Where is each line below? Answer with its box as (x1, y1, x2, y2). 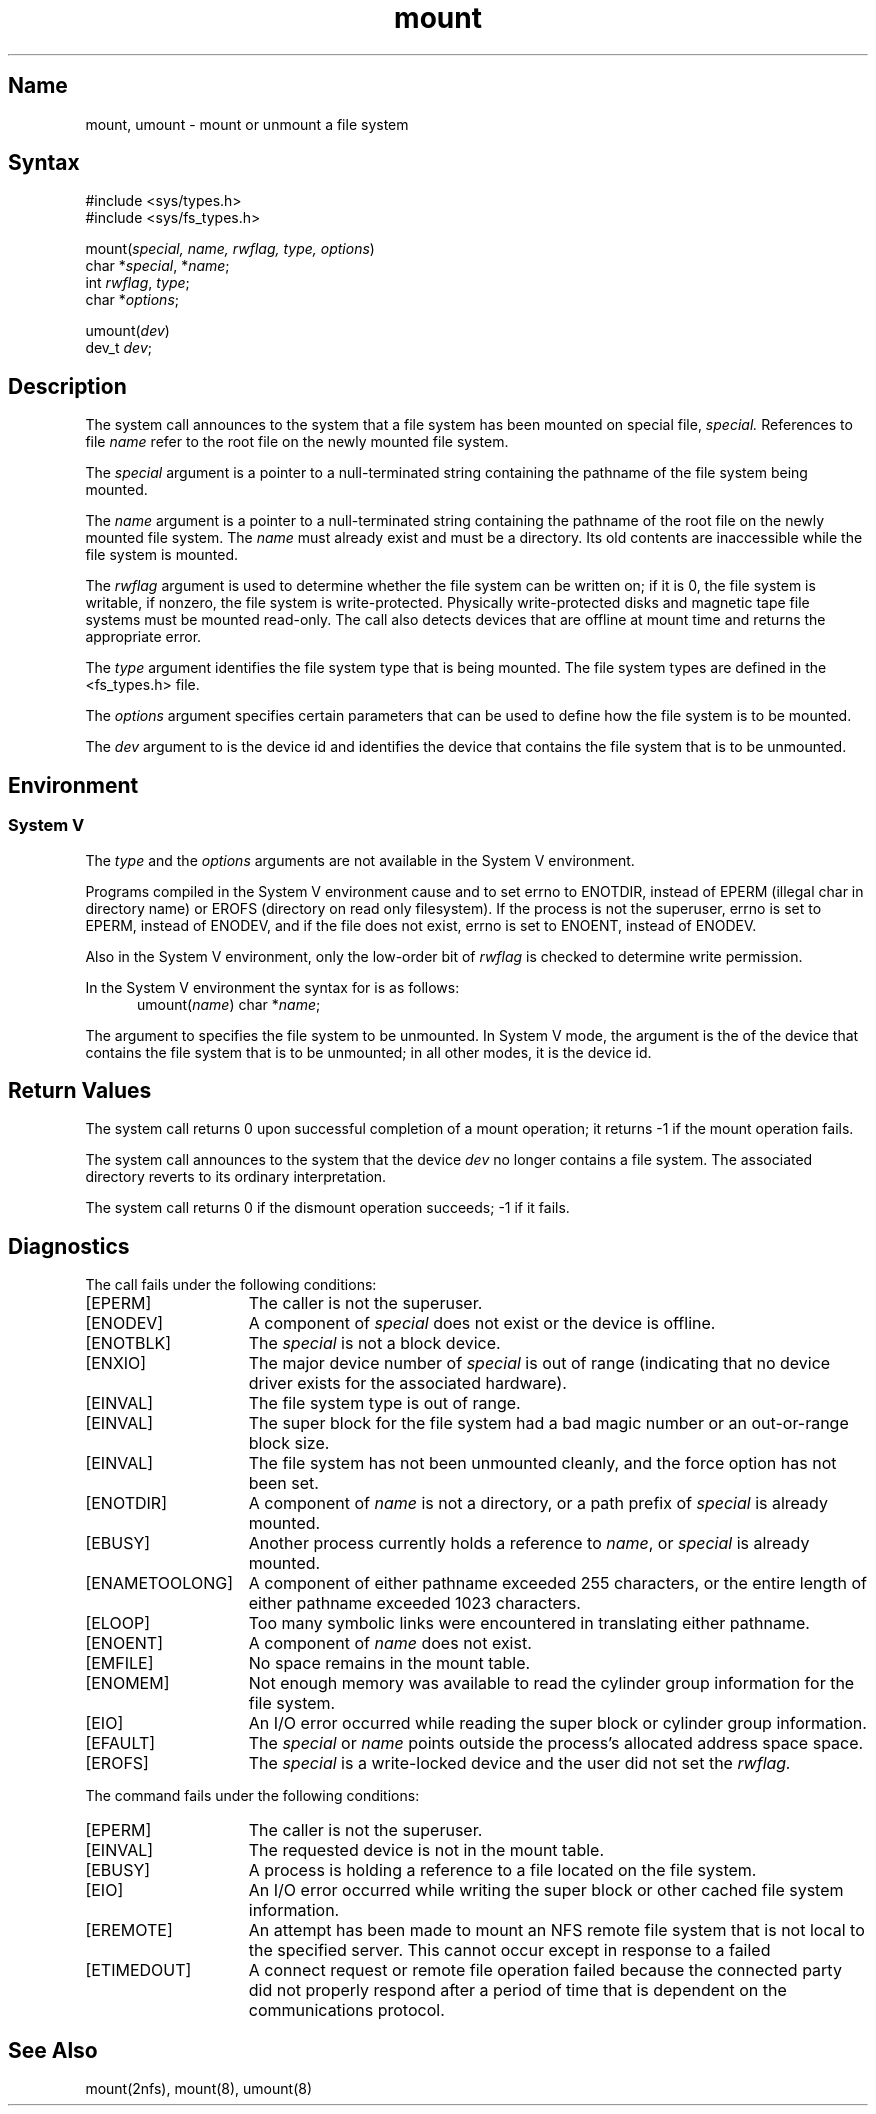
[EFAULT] (85, 1733, 156, 1754)
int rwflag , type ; (85, 274, 190, 292)
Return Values (8, 1077, 152, 1103)
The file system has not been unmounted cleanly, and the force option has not (248, 1453, 837, 1474)
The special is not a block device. (248, 1333, 501, 1354)
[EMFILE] (85, 1653, 154, 1674)
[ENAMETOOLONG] (85, 1573, 233, 1594)
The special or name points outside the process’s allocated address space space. (248, 1733, 864, 1754)
